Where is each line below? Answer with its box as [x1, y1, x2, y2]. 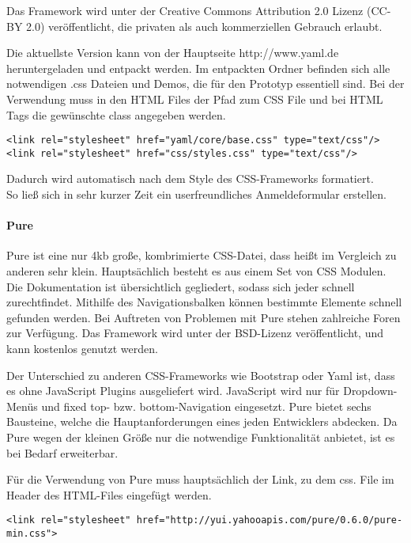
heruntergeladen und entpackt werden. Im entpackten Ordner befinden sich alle [6, 59, 390, 76]
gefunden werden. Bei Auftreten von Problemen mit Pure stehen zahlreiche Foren [6, 309, 401, 325]
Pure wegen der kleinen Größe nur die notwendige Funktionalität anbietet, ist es [6, 428, 395, 445]
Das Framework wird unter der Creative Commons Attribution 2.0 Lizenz [6, 2, 364, 18]
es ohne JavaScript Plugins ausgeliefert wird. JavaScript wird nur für [6, 382, 340, 399]
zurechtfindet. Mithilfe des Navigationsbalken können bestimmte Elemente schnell [6, 294, 402, 310]
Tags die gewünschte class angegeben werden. [6, 106, 226, 123]
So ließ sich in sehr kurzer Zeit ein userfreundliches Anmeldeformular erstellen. [6, 186, 386, 203]
